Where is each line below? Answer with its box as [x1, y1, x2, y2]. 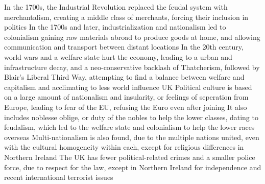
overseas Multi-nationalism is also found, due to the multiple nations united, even [4, 131, 259, 142]
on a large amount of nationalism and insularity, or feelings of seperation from [4, 91, 249, 102]
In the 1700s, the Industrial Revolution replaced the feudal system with [4, 2, 228, 12]
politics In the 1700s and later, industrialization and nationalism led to [4, 21, 226, 32]
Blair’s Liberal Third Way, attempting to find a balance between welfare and [4, 72, 245, 82]
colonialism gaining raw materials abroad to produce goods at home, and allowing [4, 31, 260, 42]
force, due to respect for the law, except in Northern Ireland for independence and [4, 162, 261, 172]
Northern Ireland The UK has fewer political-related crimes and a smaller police [4, 151, 255, 162]
